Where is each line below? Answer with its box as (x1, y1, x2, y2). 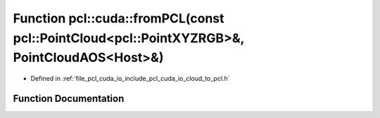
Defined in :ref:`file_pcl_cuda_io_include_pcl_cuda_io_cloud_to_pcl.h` (30, 74, 230, 83)
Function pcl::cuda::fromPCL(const (13, 11, 224, 26)
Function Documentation (13, 92, 125, 105)
